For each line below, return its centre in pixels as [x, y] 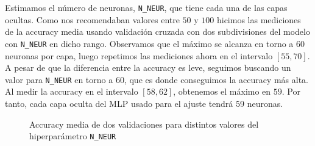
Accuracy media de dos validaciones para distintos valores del [144, 124]
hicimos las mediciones [259, 19]
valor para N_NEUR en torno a [59, 79]
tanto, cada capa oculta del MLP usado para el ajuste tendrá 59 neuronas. [144, 103]
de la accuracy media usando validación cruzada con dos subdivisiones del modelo [157, 31]
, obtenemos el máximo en [222, 91]
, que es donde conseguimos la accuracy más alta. [216, 79]
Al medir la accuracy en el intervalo [72, 91]
